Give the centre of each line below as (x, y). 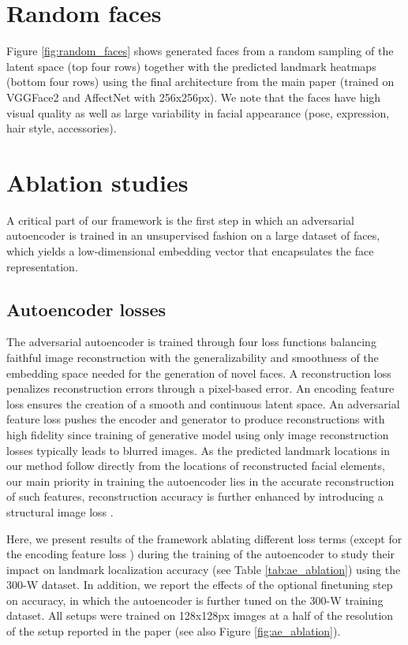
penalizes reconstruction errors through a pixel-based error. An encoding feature (200, 388)
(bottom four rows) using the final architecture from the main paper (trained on (200, 82)
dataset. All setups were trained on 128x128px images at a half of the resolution (200, 615)
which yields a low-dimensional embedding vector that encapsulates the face (190, 251)
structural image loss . (60, 511)
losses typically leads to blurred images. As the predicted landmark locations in (198, 450)
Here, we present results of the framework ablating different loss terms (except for (204, 538)
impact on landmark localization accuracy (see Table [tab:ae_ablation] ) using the (204, 569)
